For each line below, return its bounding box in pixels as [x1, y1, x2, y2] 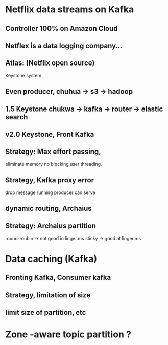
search [5, 113, 28, 121]
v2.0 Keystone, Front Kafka [5, 130, 94, 139]
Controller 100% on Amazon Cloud [5, 24, 118, 33]
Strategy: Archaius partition [5, 222, 96, 230]
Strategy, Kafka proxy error [5, 176, 94, 185]
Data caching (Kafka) [5, 253, 98, 265]
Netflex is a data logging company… [5, 41, 123, 50]
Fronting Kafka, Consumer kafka [5, 273, 111, 282]
